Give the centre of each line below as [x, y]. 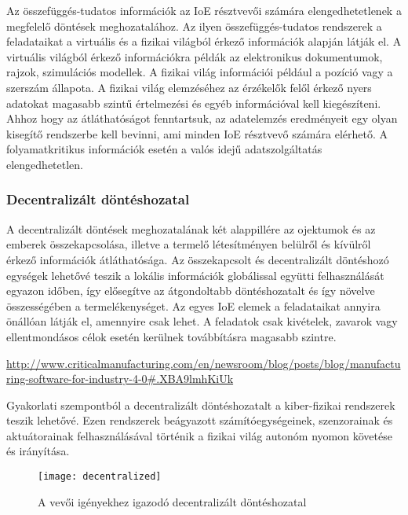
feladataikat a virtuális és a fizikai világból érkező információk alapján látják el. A [204, 41]
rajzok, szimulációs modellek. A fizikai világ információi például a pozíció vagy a [200, 72]
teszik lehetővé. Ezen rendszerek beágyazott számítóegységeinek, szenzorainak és [200, 420]
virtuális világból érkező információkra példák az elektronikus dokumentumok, [195, 56]
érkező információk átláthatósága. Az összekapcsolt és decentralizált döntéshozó [198, 259]
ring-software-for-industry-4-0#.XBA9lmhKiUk [120, 379]
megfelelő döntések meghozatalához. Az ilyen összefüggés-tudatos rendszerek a [194, 26]
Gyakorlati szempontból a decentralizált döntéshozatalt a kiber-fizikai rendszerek [201, 405]
